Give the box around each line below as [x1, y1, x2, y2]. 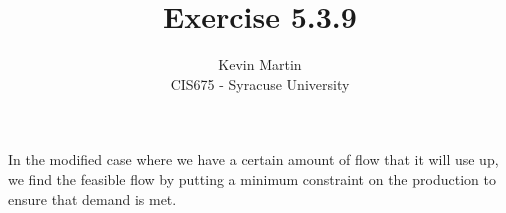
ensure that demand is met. [8, 188, 177, 209]
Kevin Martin [218, 54, 302, 75]
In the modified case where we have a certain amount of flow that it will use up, [8, 149, 499, 170]
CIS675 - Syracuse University [170, 73, 350, 94]
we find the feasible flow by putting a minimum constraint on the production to [8, 168, 496, 189]
